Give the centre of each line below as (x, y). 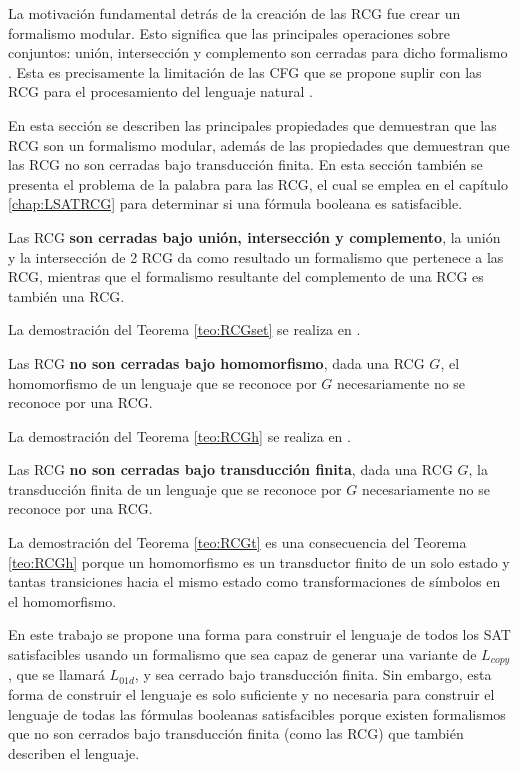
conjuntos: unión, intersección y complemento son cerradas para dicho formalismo (258, 52)
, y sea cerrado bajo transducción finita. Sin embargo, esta (313, 674)
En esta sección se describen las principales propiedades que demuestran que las (252, 124)
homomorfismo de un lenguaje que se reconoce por (162, 382)
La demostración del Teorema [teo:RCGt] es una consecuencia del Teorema (237, 542)
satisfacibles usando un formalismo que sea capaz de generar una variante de (242, 654)
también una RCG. (66, 295)
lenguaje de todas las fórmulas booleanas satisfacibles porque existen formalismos (257, 713)
